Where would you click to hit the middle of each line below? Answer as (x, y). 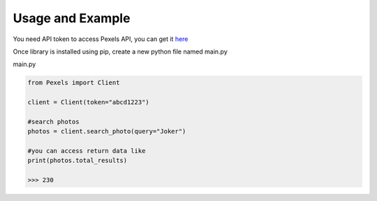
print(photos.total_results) (77, 161)
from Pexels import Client (74, 83)
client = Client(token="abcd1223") (88, 102)
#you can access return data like (87, 151)
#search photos (53, 121)
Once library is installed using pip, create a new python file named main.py (120, 51)
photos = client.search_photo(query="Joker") (107, 131)
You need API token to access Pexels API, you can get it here (101, 39)
